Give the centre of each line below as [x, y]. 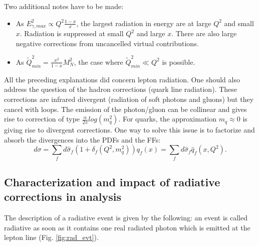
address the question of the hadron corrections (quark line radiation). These [120, 89]
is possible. [179, 61]
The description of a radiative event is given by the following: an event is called [126, 218]
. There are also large [204, 33]
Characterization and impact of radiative [112, 182]
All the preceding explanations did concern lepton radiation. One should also [122, 79]
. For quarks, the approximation [168, 119]
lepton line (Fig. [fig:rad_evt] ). [51, 237]
